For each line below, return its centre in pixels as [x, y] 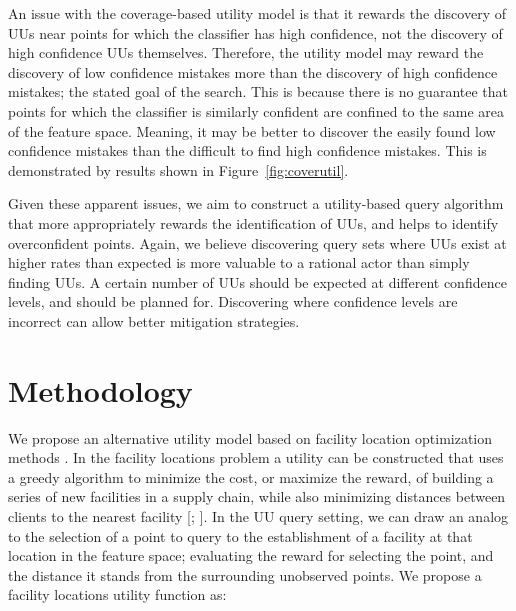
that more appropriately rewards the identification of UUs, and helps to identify [253, 222]
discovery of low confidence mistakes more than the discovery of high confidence [253, 71]
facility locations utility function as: [117, 594]
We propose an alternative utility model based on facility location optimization [250, 437]
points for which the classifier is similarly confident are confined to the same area [256, 110]
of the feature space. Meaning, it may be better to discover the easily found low [252, 130]
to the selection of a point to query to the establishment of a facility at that [240, 535]
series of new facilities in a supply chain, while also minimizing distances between [257, 496]
